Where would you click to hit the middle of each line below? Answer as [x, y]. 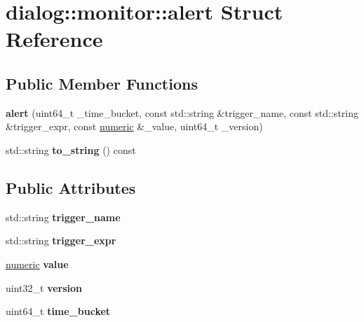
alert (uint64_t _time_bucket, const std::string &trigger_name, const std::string [182, 112]
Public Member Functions [102, 83]
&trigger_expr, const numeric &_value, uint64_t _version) [134, 126]
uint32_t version [44, 287]
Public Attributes [71, 187]
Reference [54, 39]
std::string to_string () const [71, 149]
